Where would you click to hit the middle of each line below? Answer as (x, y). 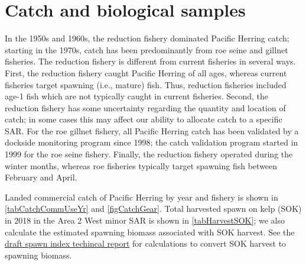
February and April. (41, 177)
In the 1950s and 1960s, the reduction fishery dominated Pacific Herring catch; (147, 38)
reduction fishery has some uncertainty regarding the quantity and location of (145, 107)
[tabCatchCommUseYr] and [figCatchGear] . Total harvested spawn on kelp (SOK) (153, 209)
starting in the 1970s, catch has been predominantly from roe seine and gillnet (147, 49)
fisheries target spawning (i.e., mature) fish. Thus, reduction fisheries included (146, 84)
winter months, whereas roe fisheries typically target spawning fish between (141, 165)
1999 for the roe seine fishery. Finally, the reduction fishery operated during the (149, 154)
